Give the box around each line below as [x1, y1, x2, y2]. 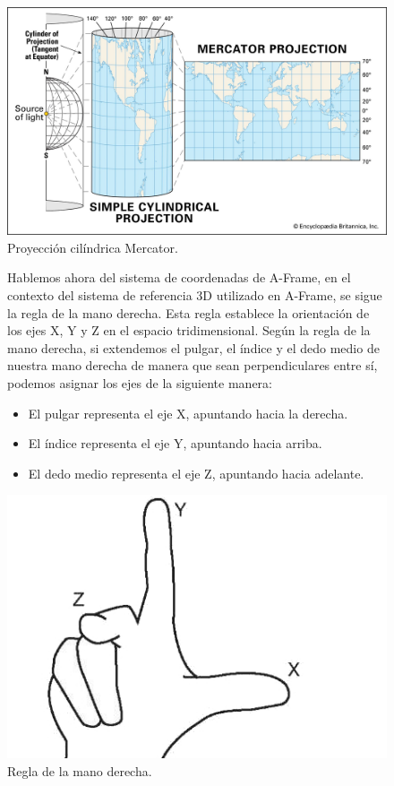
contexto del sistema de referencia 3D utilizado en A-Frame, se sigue [7, 286, 382, 305]
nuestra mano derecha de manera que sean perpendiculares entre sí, [7, 356, 378, 375]
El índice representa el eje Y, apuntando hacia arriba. [28, 434, 322, 453]
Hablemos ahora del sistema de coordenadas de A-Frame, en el [7, 268, 351, 287]
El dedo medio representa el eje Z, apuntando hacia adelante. [28, 463, 364, 482]
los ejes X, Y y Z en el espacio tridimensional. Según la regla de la [7, 321, 371, 340]
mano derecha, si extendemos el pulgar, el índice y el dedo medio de [7, 338, 380, 357]
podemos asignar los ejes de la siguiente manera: [7, 373, 272, 392]
